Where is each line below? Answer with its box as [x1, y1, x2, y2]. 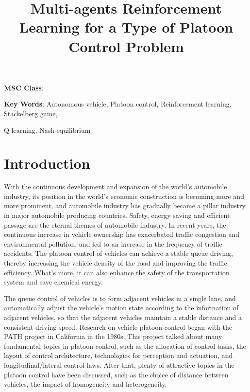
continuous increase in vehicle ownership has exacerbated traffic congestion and [4, 229, 240, 239]
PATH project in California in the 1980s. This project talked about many [4, 331, 222, 341]
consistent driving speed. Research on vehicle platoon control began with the [4, 321, 233, 332]
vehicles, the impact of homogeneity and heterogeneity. [4, 379, 167, 389]
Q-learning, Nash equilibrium [4, 125, 91, 135]
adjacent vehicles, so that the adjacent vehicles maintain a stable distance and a [4, 312, 242, 322]
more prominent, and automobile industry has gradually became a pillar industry [4, 200, 246, 211]
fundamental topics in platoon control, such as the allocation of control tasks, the [4, 340, 246, 351]
